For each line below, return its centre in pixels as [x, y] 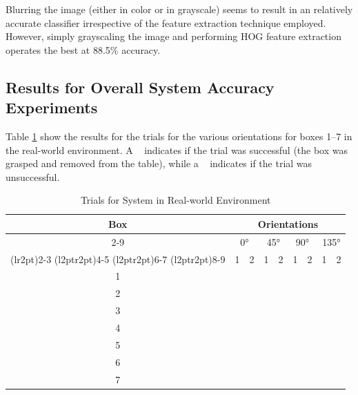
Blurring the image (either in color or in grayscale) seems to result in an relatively [179, 9]
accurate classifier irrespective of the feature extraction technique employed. [166, 22]
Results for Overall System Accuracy [140, 87]
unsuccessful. [33, 176]
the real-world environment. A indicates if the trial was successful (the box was [177, 150]
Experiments [52, 107]
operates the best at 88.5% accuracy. [83, 49]
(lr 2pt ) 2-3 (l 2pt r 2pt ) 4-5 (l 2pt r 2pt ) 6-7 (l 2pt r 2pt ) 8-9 [118, 259]
